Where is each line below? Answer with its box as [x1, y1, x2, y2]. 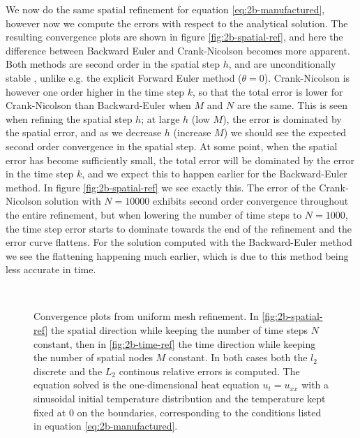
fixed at [33, 404, 66, 419]
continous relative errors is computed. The [119, 363, 300, 378]
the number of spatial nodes [33, 350, 153, 365]
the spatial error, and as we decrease [6, 125, 162, 140]
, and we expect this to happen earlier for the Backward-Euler [82, 166, 347, 181]
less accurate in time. [6, 262, 96, 277]
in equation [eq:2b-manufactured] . [33, 418, 178, 433]
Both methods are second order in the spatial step [6, 57, 220, 71]
